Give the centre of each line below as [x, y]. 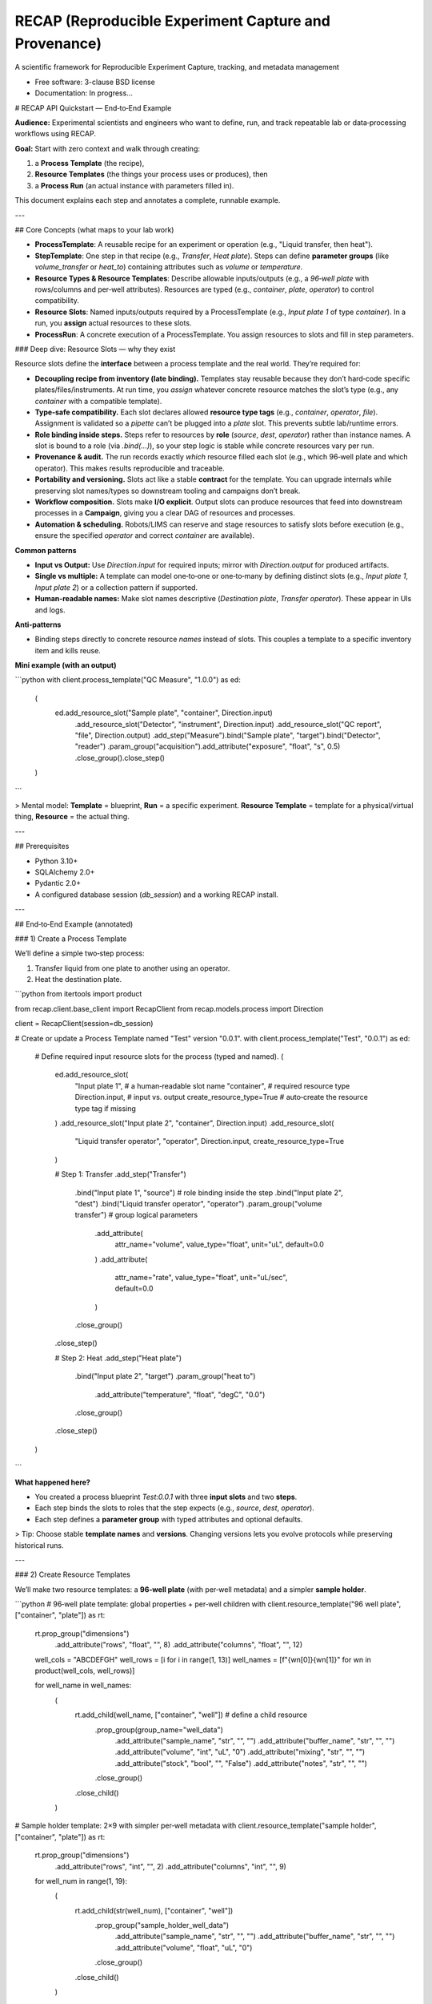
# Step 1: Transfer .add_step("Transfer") [121, 1174]
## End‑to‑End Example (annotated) [74, 924]
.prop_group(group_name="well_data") [159, 1729]
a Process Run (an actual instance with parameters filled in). [134, 185]
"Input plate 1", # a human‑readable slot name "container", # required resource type [212, 1085]
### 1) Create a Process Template [71, 939]
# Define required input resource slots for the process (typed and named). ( [159, 1057]
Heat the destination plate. [78, 980]
